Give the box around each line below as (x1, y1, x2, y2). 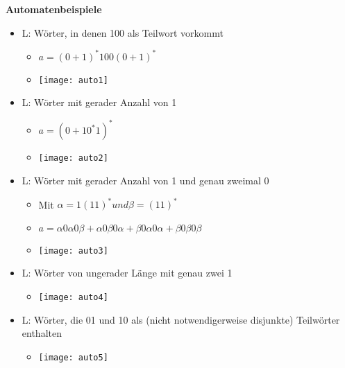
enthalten (22, 326, 62, 340)
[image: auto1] (38, 75, 108, 85)
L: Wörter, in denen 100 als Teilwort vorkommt (22, 25, 224, 40)
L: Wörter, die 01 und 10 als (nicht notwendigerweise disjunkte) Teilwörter (22, 312, 340, 326)
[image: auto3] (38, 245, 108, 256)
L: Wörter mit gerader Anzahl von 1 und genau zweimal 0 (22, 173, 269, 188)
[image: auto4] (38, 292, 108, 303)
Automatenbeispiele (6, 2, 102, 16)
